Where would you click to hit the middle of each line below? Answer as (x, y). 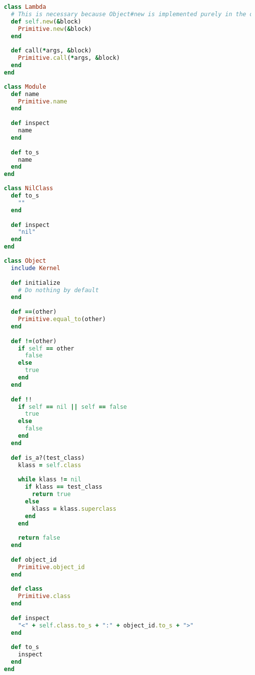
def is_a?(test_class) (48, 458)
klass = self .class (50, 465)
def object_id (34, 560)
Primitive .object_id (51, 567)
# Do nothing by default (58, 290)
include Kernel (36, 268)
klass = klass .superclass (74, 509)
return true (51, 494)
